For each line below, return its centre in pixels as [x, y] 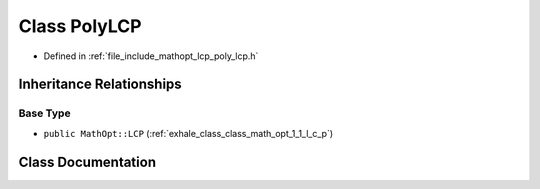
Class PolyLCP [80, 26]
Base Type [44, 113]
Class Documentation [87, 161]
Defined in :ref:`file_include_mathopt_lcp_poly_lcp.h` [151, 56]
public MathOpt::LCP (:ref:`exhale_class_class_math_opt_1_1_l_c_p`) [188, 133]
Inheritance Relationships [100, 84]
